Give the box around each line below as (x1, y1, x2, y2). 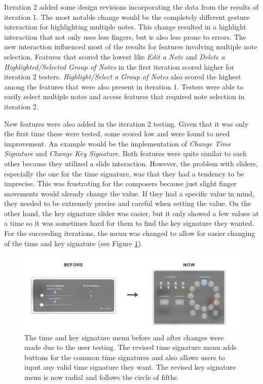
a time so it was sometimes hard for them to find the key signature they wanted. (4, 218, 254, 228)
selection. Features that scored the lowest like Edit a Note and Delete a (4, 51, 225, 62)
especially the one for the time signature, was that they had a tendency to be (4, 168, 244, 179)
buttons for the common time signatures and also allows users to (24, 351, 225, 362)
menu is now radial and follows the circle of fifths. (24, 371, 179, 382)
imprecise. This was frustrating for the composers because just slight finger (4, 178, 237, 189)
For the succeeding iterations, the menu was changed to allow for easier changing (4, 228, 255, 239)
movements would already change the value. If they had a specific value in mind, (4, 188, 254, 198)
